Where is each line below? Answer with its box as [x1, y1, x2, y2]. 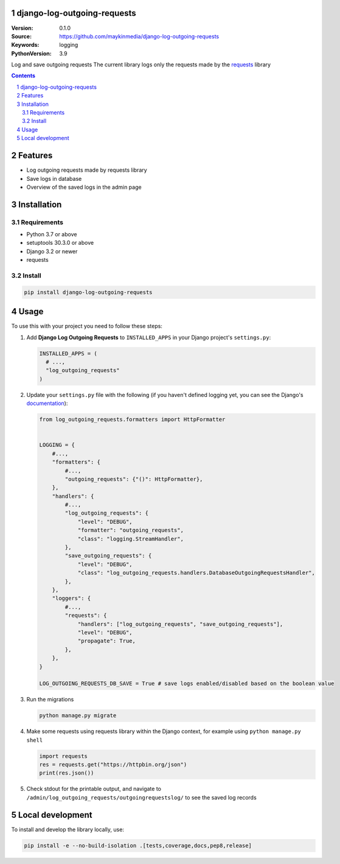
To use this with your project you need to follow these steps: [11, 323, 162, 330]
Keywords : [11, 41, 40, 49]
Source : [11, 32, 32, 40]
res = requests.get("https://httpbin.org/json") [39, 761, 187, 768]
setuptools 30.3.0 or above [26, 239, 94, 247]
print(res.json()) [39, 770, 94, 776]
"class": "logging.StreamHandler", [77, 535, 184, 542]
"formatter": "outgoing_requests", [77, 527, 184, 534]
